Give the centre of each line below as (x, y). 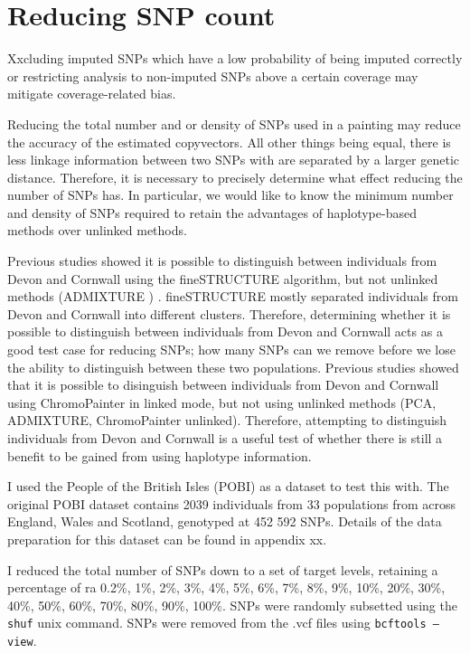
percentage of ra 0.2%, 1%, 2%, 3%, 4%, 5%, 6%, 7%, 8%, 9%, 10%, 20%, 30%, (226, 587)
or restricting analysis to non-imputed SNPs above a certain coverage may (213, 76)
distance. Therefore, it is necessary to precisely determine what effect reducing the (235, 177)
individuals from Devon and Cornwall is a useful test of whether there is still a (225, 438)
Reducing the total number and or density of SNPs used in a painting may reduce (234, 123)
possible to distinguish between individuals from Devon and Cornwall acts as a (225, 331)
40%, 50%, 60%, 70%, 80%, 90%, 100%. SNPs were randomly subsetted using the (232, 605)
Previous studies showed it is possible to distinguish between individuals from (222, 261)
